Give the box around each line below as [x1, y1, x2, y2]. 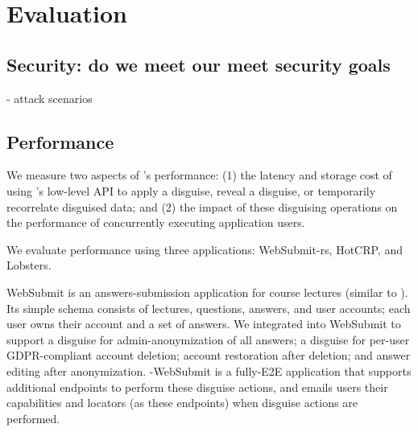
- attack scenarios [6, 89, 93, 106]
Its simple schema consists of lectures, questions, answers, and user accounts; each [6, 299, 411, 316]
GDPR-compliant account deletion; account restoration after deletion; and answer [6, 347, 411, 364]
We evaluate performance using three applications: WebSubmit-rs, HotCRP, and [6, 241, 403, 257]
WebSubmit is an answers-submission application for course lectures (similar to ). [6, 283, 408, 300]
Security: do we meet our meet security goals [6, 51, 391, 76]
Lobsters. [6, 257, 52, 274]
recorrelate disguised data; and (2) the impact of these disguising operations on [6, 198, 398, 215]
